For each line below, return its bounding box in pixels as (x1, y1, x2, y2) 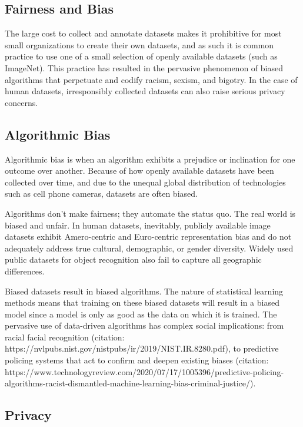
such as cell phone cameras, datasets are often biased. (5, 187, 198, 200)
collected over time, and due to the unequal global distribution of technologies (5, 176, 286, 188)
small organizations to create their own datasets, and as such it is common (5, 38, 274, 51)
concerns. (5, 96, 38, 108)
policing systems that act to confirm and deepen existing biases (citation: (5, 354, 269, 366)
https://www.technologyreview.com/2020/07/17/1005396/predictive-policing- (5, 365, 284, 378)
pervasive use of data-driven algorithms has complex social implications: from (5, 319, 284, 332)
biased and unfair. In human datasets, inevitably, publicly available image (5, 219, 271, 231)
